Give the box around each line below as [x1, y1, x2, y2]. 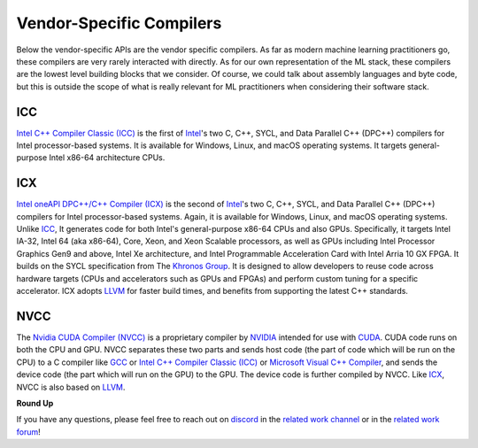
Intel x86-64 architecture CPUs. [49, 152, 166, 163]
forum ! [16, 426, 42, 437]
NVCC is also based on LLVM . [16, 382, 126, 392]
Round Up [16, 398, 54, 408]
